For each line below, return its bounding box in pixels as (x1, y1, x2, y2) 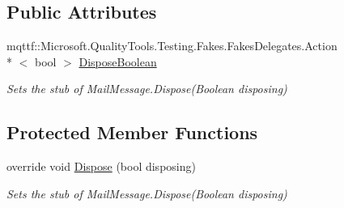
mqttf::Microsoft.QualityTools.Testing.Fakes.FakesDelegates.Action (6, 37, 338, 54)
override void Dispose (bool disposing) (6, 158, 196, 175)
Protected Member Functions (6, 120, 258, 145)
